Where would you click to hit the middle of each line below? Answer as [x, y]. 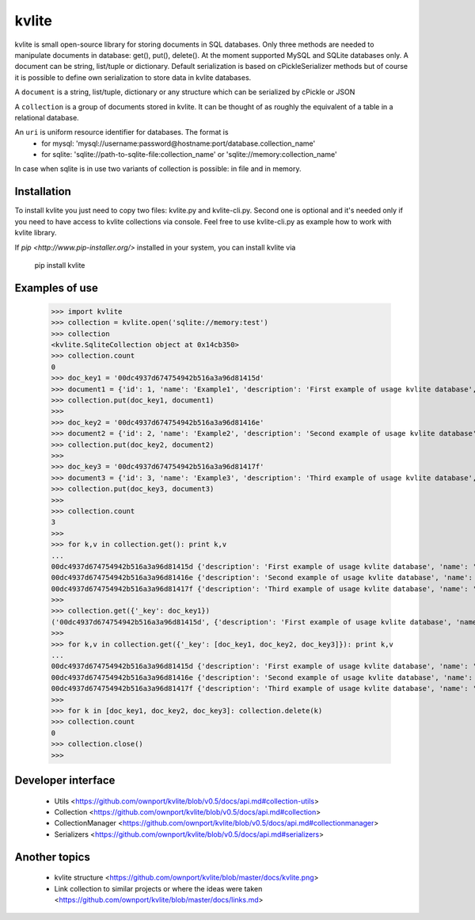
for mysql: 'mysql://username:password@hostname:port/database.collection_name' [179, 143]
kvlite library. [36, 233]
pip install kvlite [60, 265]
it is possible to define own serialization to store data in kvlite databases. [133, 77]
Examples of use [56, 288]
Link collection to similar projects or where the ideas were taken [158, 888]
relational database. [47, 117]
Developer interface [65, 780]
